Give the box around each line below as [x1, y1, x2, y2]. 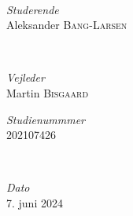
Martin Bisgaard [6, 84, 89, 101]
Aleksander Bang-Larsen [6, 16, 127, 33]
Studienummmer [6, 111, 86, 127]
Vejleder [6, 69, 45, 86]
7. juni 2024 [6, 194, 63, 211]
